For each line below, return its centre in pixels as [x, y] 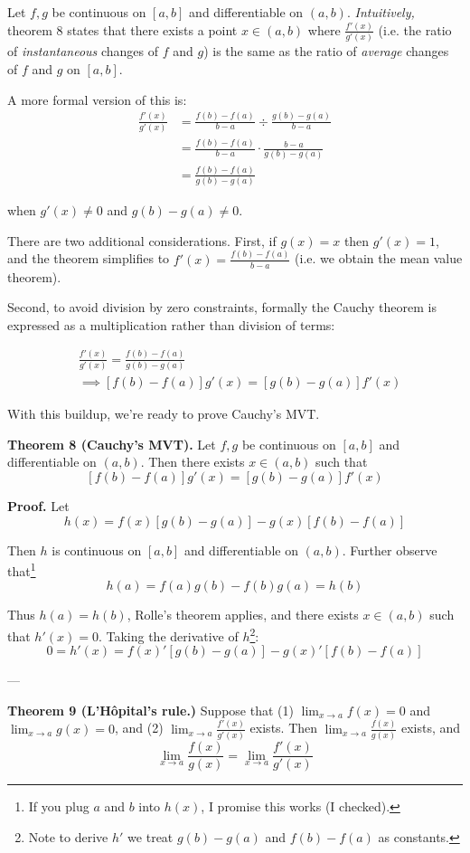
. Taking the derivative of [168, 635]
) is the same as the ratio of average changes [326, 51]
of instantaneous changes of [83, 51]
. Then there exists [193, 462]
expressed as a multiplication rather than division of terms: [171, 324]
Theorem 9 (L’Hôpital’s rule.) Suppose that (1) [150, 710]
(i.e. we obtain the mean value [379, 258]
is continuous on [97, 550]
